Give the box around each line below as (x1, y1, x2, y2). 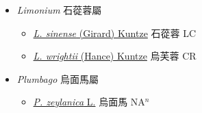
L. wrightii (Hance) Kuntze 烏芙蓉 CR (33, 49, 197, 63)
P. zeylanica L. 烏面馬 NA (33, 95, 145, 109)
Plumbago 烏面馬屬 (16, 71, 99, 86)
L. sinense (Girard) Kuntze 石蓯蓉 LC (33, 25, 197, 40)
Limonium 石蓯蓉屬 (16, 3, 102, 16)
